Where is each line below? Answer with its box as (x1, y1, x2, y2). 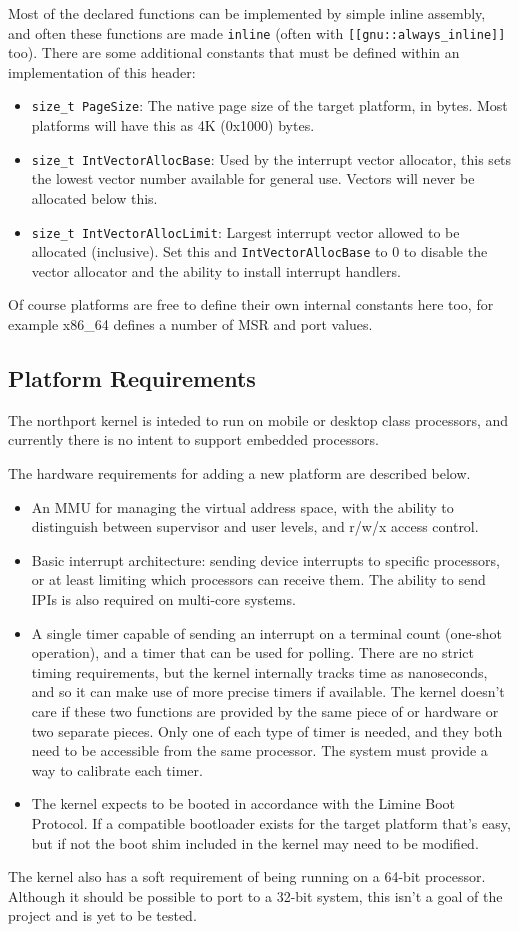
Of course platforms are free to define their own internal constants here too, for (8, 294, 494, 315)
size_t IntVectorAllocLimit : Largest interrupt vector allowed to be (31, 221, 460, 242)
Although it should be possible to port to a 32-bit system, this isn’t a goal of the (8, 885, 503, 906)
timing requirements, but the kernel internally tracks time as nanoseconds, (31, 661, 488, 682)
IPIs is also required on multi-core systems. (31, 588, 296, 609)
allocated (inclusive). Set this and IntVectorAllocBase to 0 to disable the (31, 241, 488, 262)
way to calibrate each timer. (31, 759, 203, 780)
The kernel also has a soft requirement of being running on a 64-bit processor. (8, 866, 486, 887)
